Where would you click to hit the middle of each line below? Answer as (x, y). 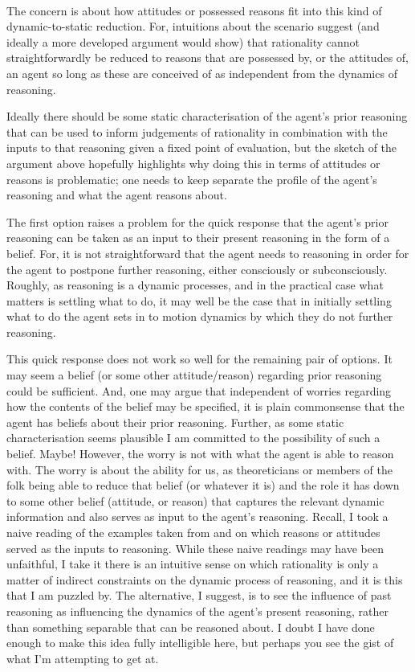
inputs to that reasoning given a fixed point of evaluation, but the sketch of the (202, 148)
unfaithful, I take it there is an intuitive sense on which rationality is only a (193, 564)
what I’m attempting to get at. (83, 658)
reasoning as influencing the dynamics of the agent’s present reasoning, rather (197, 611)
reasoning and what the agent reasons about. (117, 195)
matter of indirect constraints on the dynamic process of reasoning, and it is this (205, 579)
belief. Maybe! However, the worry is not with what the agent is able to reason (200, 454)
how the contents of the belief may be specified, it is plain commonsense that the (205, 406)
